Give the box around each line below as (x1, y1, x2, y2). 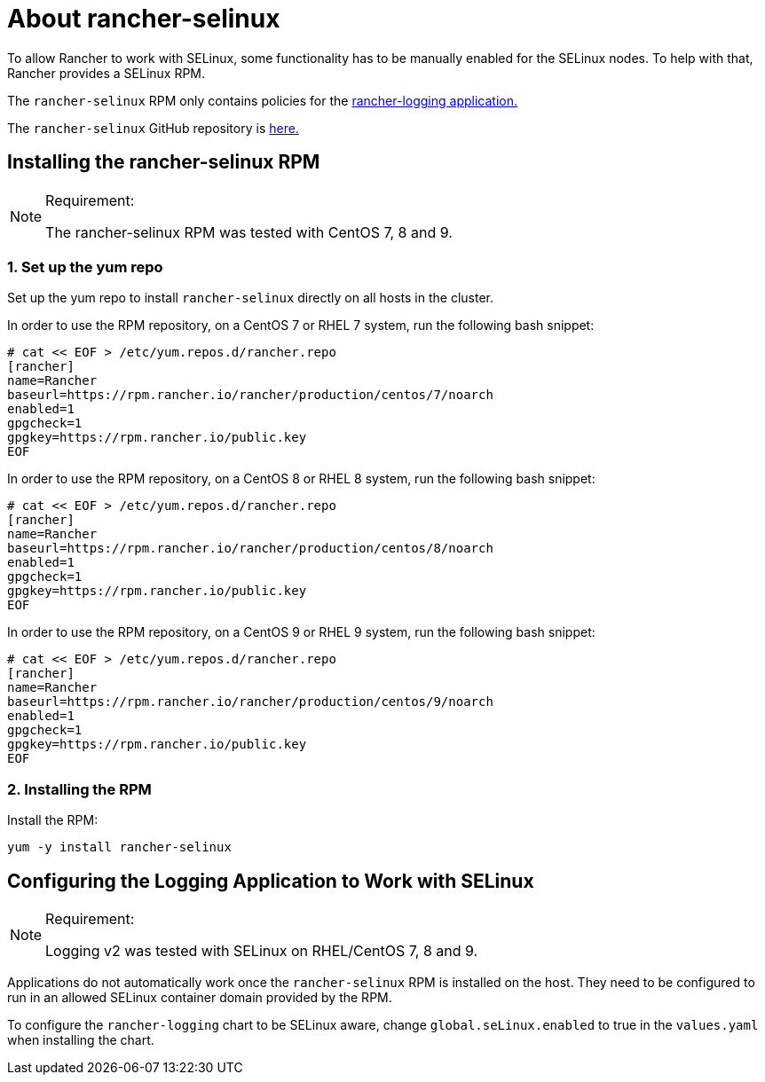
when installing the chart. (7, 1031, 154, 1047)
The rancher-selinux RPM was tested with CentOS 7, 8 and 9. (45, 223, 453, 241)
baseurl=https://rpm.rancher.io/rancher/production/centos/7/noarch (7, 388, 493, 403)
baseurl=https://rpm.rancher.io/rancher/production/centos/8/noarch (7, 541, 493, 556)
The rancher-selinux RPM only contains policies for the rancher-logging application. (7, 92, 517, 108)
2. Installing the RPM (7, 780, 152, 798)
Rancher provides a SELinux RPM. (7, 65, 206, 81)
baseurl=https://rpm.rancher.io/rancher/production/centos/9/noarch (7, 694, 493, 710)
